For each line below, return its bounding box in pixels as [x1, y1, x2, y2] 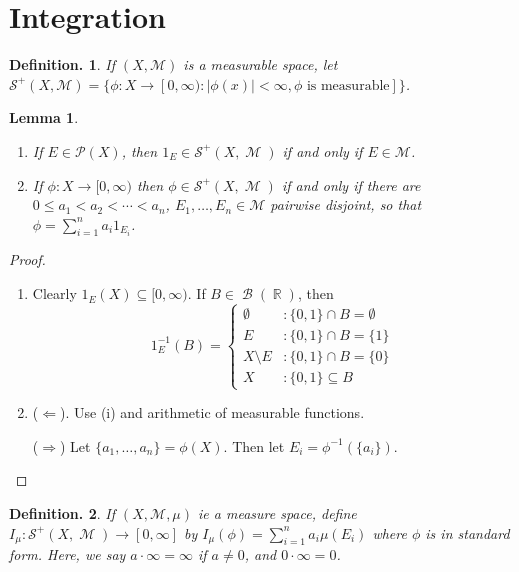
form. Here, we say [9, 544, 126, 565]
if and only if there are [281, 174, 421, 195]
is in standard [425, 522, 510, 543]
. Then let [223, 435, 285, 456]
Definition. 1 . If [9, 54, 115, 75]
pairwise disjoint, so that [270, 194, 422, 215]
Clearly [32, 283, 77, 304]
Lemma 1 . [9, 107, 79, 128]
